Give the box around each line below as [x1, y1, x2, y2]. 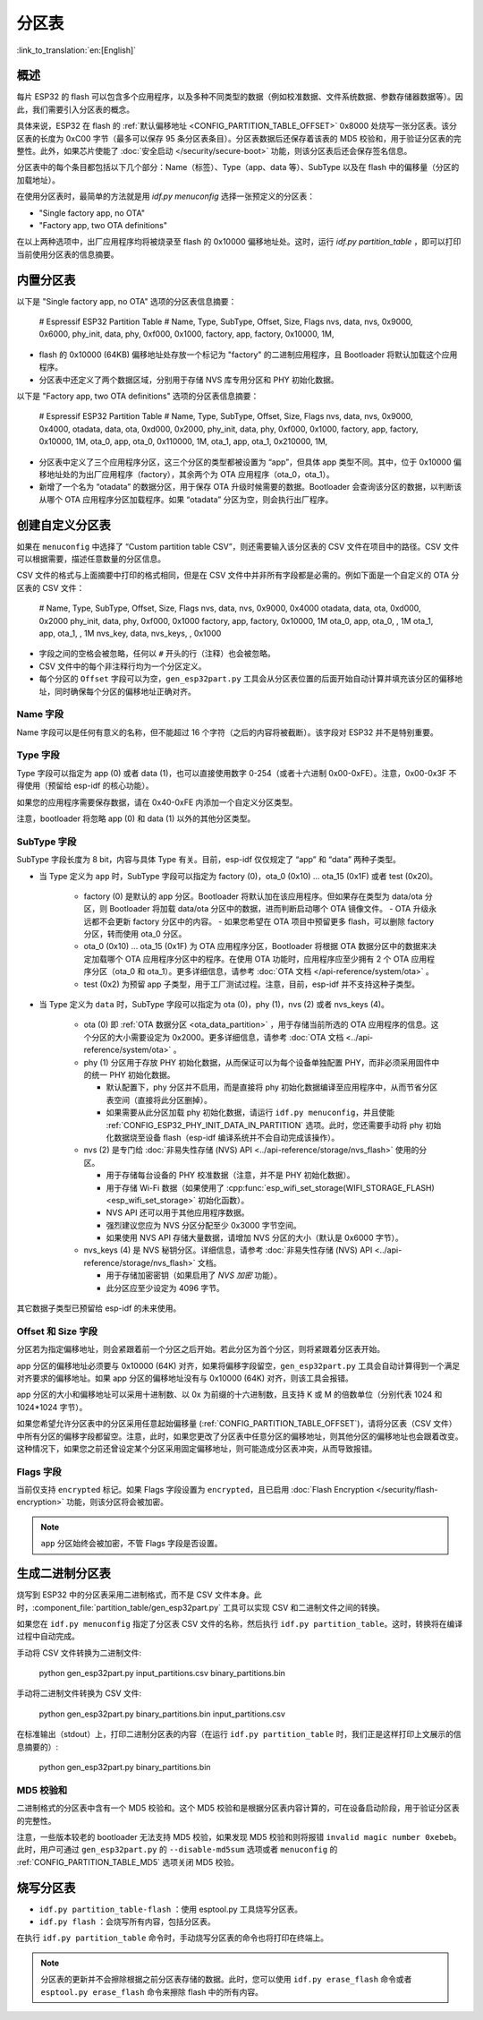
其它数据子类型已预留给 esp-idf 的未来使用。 [16, 1303, 182, 1314]
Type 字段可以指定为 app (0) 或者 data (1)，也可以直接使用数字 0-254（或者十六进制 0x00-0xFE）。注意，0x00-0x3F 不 [16, 767, 457, 778]
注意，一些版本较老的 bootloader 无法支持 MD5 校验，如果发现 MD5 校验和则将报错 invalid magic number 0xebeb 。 [16, 1831, 462, 1842]
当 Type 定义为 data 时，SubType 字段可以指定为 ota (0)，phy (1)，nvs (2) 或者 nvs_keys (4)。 [38, 999, 389, 1010]
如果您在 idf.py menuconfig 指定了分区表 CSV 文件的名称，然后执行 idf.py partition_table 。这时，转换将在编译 [16, 1618, 463, 1629]
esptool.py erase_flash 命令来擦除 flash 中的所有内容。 [40, 1986, 264, 1997]
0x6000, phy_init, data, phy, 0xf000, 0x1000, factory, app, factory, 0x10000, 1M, [38, 329, 335, 339]
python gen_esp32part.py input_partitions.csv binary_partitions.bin [38, 1668, 286, 1679]
